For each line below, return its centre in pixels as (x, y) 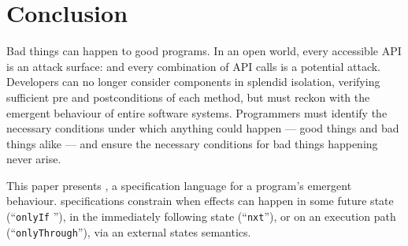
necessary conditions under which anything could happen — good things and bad (203, 128)
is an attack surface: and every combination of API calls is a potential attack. (194, 66)
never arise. (34, 159)
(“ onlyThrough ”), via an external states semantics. (129, 231)
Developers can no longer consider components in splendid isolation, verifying (193, 82)
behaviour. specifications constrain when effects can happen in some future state (200, 201)
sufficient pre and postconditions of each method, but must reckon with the (188, 97)
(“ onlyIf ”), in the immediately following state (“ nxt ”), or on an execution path (201, 216)
